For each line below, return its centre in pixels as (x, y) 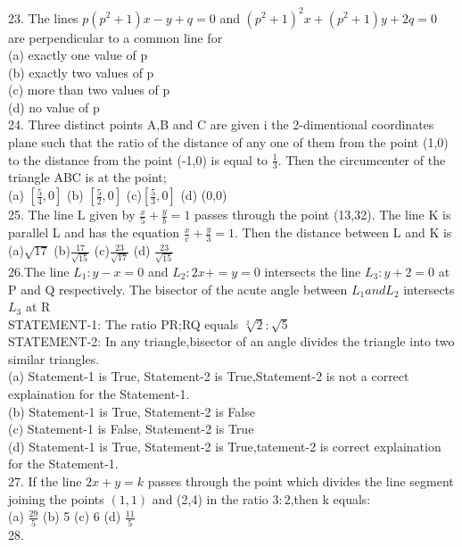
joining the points (56, 498)
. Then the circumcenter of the (362, 159)
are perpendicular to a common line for (115, 37)
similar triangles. (54, 358)
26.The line (39, 271)
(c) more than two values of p (89, 90)
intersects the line (313, 271)
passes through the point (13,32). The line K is (323, 215)
